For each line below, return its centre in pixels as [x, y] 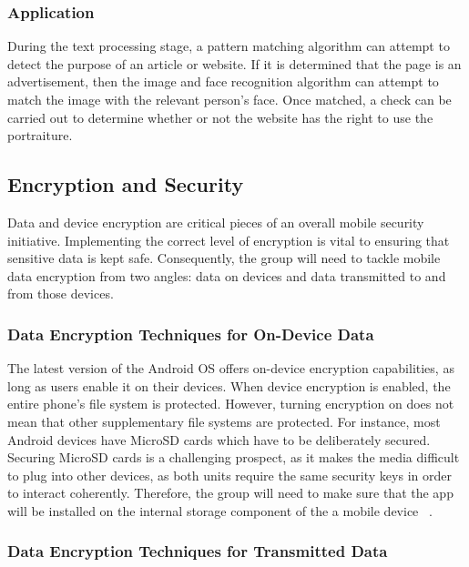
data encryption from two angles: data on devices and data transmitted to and [227, 275]
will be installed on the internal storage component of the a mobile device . [220, 510]
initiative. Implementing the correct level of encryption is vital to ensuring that [229, 240]
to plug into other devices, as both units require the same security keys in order [229, 475]
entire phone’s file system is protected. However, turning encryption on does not [231, 404]
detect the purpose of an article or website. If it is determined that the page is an [234, 63]
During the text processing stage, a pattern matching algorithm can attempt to [229, 46]
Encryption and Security [126, 184]
